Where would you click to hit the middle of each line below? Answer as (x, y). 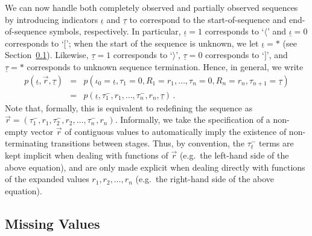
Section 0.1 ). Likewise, (47, 55)
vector (42, 131)
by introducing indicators (52, 19)
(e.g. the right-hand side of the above (205, 179)
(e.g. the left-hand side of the (234, 155)
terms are (276, 143)
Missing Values (53, 223)
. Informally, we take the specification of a (193, 120)
